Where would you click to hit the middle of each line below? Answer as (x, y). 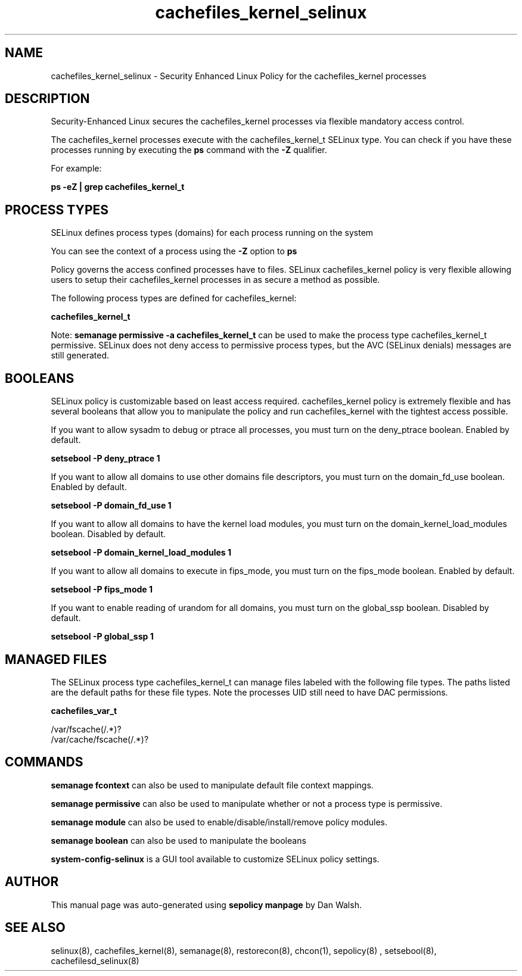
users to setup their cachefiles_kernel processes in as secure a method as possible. (215, 280)
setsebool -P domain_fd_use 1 (111, 506)
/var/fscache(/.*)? (86, 729)
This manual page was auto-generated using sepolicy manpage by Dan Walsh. (206, 905)
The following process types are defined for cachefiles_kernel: (174, 298)
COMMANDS (44, 762)
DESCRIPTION (47, 99)
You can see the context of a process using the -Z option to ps (174, 251)
